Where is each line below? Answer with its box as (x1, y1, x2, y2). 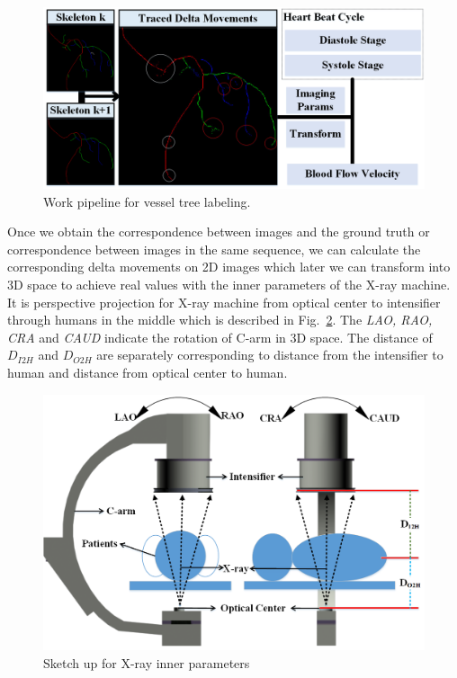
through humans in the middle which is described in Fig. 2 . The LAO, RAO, (7, 310, 433, 329)
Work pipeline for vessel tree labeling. (43, 192, 251, 210)
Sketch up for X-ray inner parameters (43, 653, 250, 672)
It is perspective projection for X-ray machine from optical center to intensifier (7, 292, 441, 311)
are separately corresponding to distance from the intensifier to (96, 345, 444, 364)
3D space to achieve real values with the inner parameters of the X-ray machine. (7, 275, 451, 294)
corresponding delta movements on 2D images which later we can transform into (7, 257, 451, 276)
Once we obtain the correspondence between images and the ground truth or (7, 222, 430, 241)
